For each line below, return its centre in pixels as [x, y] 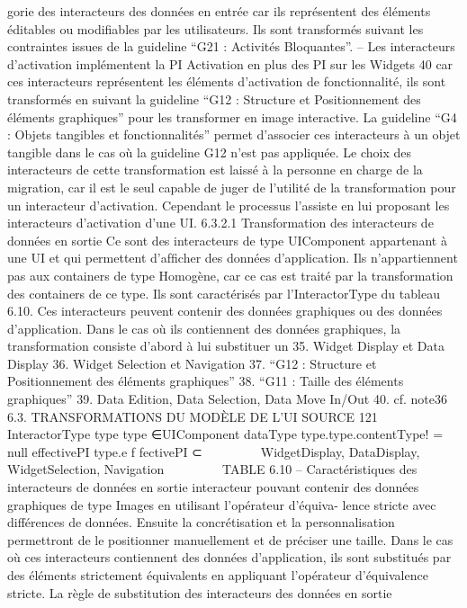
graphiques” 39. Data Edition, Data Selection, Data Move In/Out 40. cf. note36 [227, 399]
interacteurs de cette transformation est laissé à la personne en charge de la [215, 170]
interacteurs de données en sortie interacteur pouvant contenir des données [213, 487]
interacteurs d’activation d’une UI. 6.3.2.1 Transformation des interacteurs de [220, 223]
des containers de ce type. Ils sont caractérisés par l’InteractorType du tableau [224, 293]
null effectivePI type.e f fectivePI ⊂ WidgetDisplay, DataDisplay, [214, 451]
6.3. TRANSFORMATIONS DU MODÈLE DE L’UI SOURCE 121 [193, 416]
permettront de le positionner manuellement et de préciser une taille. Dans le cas [230, 539]
